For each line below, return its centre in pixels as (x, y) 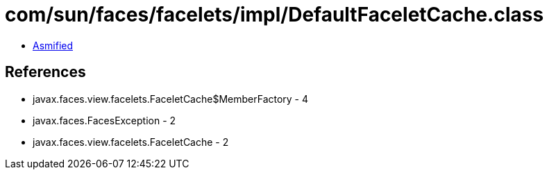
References (45, 72)
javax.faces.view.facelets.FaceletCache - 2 (131, 142)
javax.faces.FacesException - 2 (104, 120)
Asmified (53, 45)
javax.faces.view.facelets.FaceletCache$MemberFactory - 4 (171, 99)
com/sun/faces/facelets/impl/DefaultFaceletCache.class (274, 15)
